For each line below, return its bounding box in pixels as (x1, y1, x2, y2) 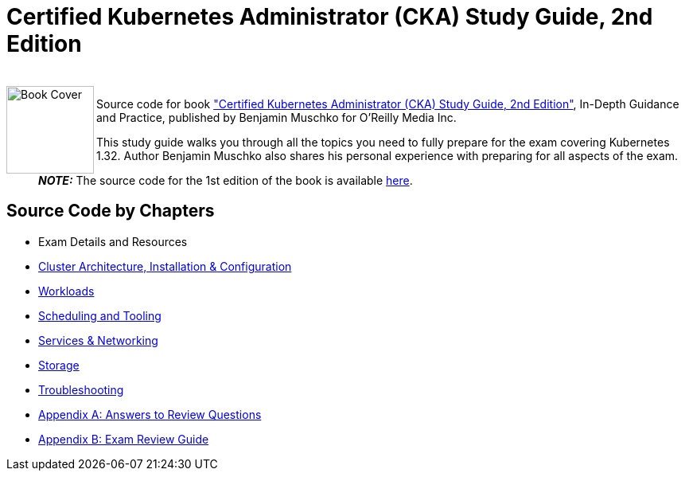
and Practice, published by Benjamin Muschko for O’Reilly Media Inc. (96, 110, 457, 124)
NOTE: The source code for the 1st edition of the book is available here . (38, 173, 413, 187)
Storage (38, 358, 80, 372)
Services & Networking (38, 333, 158, 347)
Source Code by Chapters (6, 201, 215, 221)
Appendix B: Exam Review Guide (38, 432, 209, 446)
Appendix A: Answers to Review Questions (38, 407, 262, 421)
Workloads (38, 283, 95, 298)
